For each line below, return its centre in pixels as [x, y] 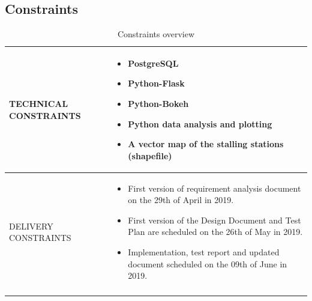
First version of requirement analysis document [214, 188]
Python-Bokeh [158, 103]
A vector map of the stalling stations [206, 144]
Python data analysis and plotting [200, 123]
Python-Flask [156, 83]
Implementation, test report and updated [204, 251]
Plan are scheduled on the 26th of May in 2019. [215, 232]
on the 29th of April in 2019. [181, 200]
